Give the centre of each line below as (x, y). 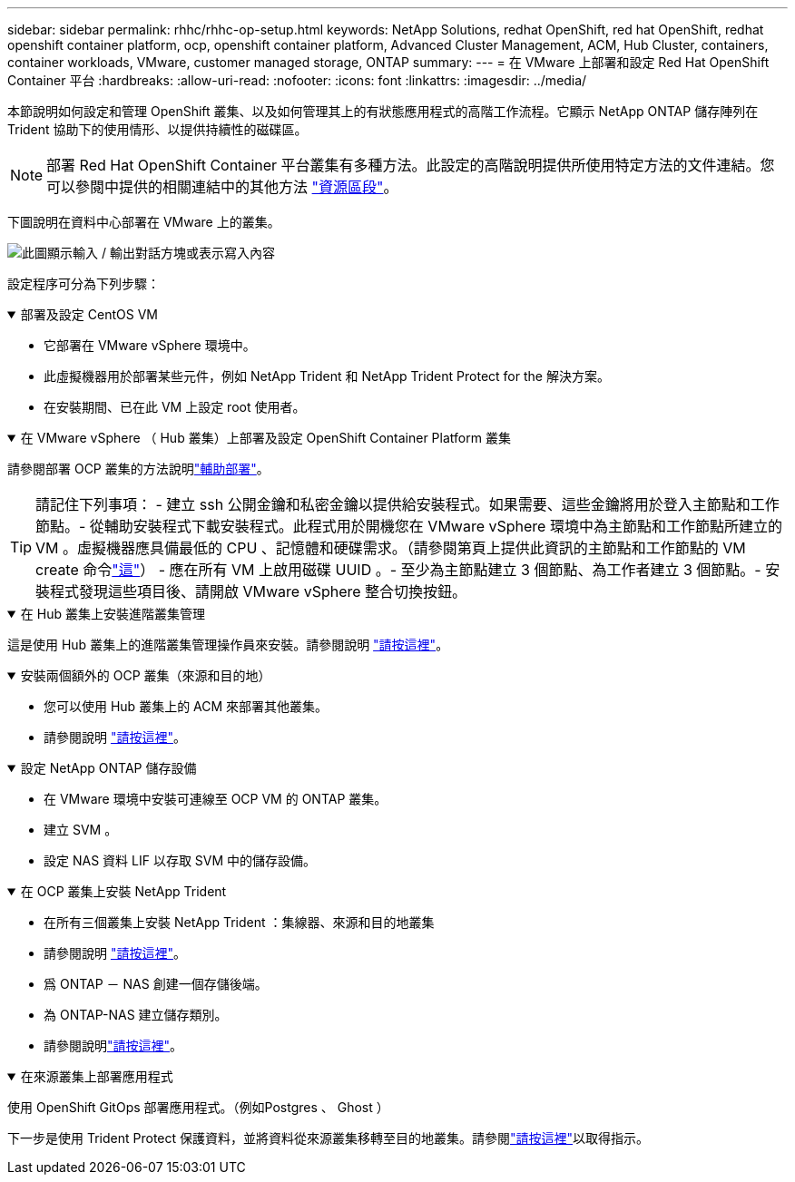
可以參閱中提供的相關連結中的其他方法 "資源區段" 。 (222, 187)
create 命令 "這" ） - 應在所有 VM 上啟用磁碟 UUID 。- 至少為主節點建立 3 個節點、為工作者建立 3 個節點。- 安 (408, 570)
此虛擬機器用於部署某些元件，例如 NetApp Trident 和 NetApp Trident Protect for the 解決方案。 (327, 376)
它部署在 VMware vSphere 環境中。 (150, 345)
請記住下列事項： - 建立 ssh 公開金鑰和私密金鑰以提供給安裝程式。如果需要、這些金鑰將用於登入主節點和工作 (407, 504)
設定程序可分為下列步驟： (83, 283)
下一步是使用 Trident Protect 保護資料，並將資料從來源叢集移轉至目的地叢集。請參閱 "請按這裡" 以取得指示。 (329, 1138)
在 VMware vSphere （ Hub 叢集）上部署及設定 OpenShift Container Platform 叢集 (265, 438)
